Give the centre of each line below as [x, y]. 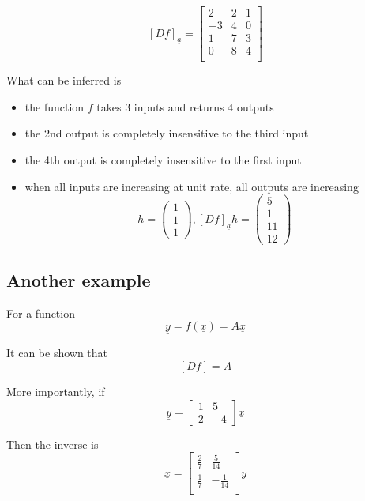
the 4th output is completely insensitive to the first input [163, 159]
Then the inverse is [53, 444]
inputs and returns [179, 106]
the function [55, 106]
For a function [41, 313]
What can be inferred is [64, 80]
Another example [79, 279]
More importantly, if [56, 391]
